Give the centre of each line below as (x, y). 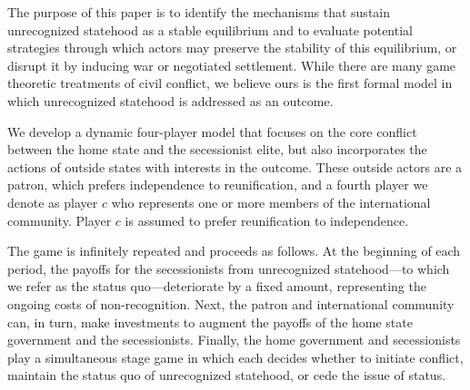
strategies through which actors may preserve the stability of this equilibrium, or (232, 48)
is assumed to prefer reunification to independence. (267, 220)
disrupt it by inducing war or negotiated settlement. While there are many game (232, 65)
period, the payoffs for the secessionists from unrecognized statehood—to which (229, 268)
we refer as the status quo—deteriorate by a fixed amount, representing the (217, 286)
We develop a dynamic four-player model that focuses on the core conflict (212, 131)
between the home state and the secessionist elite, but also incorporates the (217, 149)
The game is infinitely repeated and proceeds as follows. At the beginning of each (234, 251)
